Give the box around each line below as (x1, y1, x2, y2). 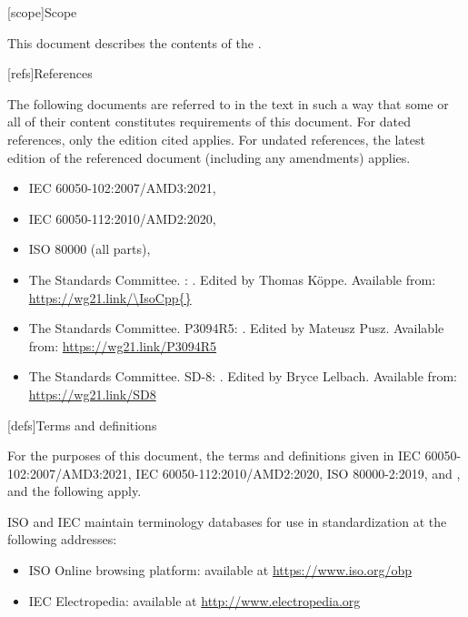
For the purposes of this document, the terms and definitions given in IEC (7, 446, 421, 465)
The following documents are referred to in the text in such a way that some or (7, 94, 449, 113)
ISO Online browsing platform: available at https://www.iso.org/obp (28, 561, 412, 580)
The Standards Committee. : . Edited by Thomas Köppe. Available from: (28, 269, 436, 288)
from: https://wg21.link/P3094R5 (28, 336, 217, 355)
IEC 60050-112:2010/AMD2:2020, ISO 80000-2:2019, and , (135, 463, 461, 482)
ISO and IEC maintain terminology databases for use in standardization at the (7, 511, 447, 531)
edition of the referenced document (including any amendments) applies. (7, 147, 411, 167)
